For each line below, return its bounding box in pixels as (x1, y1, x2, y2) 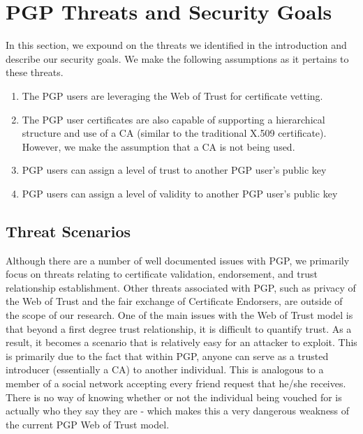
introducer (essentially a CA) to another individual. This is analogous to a (6, 362, 324, 377)
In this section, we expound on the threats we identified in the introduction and (6, 38, 347, 52)
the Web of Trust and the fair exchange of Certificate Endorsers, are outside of (6, 294, 343, 308)
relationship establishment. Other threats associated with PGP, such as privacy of (6, 280, 356, 294)
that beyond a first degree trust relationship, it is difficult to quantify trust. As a (6, 321, 352, 336)
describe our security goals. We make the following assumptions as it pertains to (6, 51, 349, 66)
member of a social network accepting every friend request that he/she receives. (6, 376, 346, 391)
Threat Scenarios (6, 220, 131, 241)
